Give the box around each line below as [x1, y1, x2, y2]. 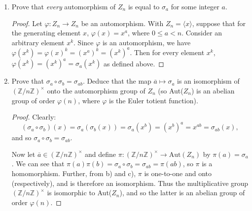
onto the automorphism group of [47, 85, 145, 95]
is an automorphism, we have [102, 37, 191, 47]
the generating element [11, 28, 81, 38]
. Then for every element [130, 47, 205, 57]
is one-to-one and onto [144, 168, 212, 179]
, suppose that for [192, 18, 246, 28]
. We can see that [11, 158, 65, 169]
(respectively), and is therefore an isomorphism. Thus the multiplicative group [11, 178, 249, 188]
